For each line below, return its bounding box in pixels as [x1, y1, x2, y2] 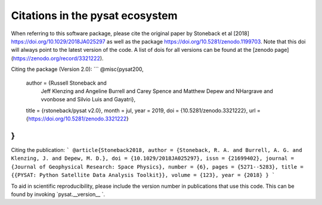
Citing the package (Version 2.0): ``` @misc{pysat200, [11, 66, 144, 73]
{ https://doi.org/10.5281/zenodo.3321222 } [26, 115, 129, 122]
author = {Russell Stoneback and [26, 79, 107, 86]
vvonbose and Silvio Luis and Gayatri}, [41, 96, 136, 103]
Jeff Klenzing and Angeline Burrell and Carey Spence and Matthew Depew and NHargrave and [41, 87, 274, 95]
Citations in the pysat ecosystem [11, 9, 178, 22]
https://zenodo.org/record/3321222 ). [13, 54, 104, 62]
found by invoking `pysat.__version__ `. [11, 191, 106, 198]
